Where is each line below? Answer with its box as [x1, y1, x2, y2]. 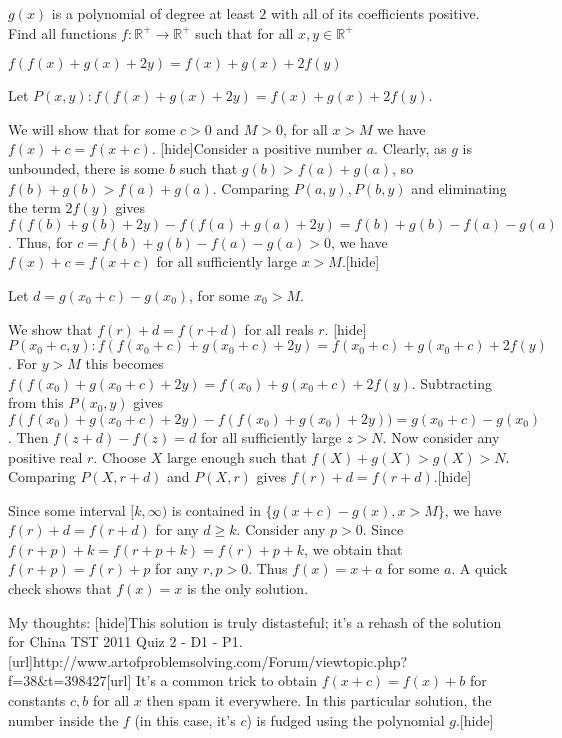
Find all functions [8, 22, 117, 43]
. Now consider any [382, 426, 500, 447]
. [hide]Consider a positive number [151, 138, 363, 159]
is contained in [171, 499, 261, 520]
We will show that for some [8, 118, 176, 139]
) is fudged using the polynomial [246, 709, 445, 730]
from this [8, 392, 64, 413]
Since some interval [8, 499, 126, 520]
